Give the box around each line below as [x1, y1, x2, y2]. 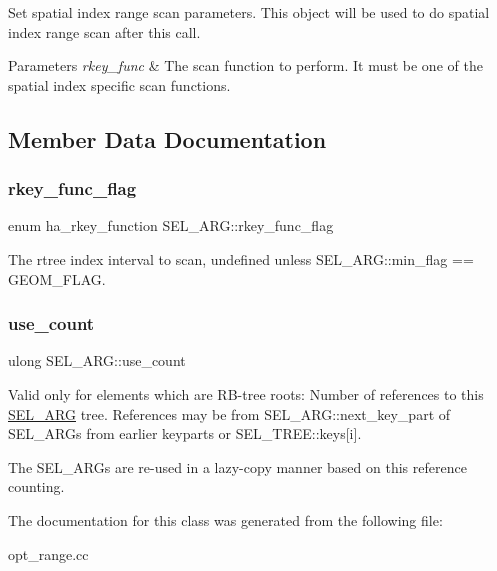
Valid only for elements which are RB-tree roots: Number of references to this [8, 383, 484, 404]
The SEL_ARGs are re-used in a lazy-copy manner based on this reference [8, 456, 467, 477]
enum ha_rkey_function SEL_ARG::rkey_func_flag [8, 215, 334, 236]
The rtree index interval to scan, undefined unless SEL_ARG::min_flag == [8, 248, 474, 269]
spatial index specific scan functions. [8, 74, 231, 95]
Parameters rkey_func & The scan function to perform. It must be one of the [8, 55, 483, 76]
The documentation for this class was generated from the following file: [8, 509, 443, 530]
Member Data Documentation [8, 123, 327, 154]
